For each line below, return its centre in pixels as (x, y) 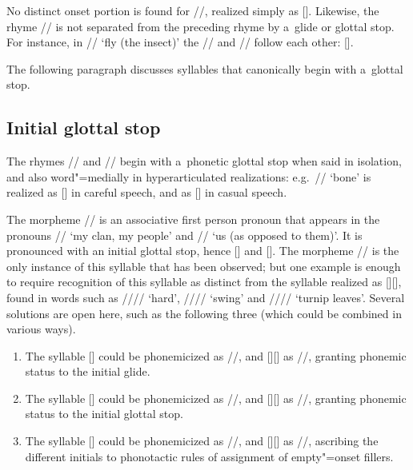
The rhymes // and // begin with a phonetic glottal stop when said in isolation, (204, 161)
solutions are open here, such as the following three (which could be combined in (204, 313)
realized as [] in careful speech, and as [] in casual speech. (147, 192)
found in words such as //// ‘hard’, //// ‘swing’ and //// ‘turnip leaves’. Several (206, 297)
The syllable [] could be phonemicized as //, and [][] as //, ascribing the (202, 441)
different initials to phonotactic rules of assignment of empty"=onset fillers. (209, 456)
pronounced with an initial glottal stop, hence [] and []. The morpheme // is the (203, 251)
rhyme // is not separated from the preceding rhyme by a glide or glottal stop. (200, 26)
